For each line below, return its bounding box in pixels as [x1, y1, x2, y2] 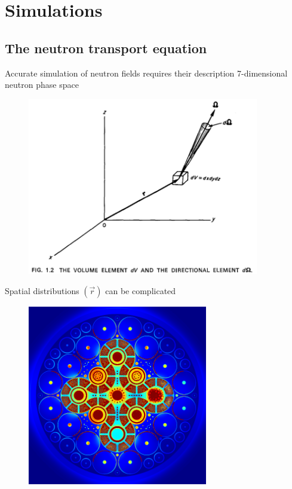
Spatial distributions [5, 284, 79, 297]
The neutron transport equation [5, 38, 207, 57]
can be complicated [105, 284, 176, 297]
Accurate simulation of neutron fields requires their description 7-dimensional [5, 66, 288, 79]
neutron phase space [5, 78, 79, 91]
